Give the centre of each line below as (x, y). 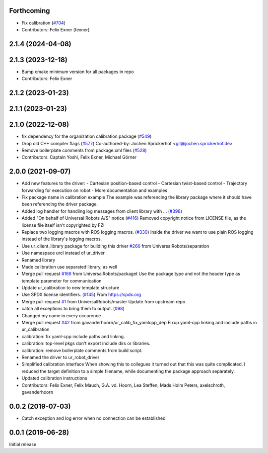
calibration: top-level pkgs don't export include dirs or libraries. (86, 344)
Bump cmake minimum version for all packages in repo (78, 72)
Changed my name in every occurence (61, 315)
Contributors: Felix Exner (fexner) (56, 29)
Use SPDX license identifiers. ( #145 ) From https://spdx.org (81, 295)
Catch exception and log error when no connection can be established (94, 418)
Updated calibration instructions (54, 378)
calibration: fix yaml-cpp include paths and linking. (73, 336)
